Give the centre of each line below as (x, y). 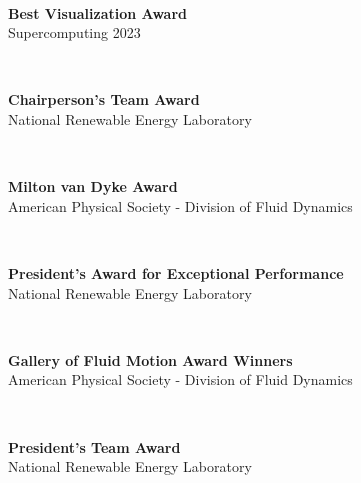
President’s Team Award (94, 446)
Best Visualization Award (97, 12)
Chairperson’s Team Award (104, 99)
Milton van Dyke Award (93, 186)
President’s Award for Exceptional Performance (176, 272)
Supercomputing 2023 (74, 32)
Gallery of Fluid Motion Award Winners (150, 359)
